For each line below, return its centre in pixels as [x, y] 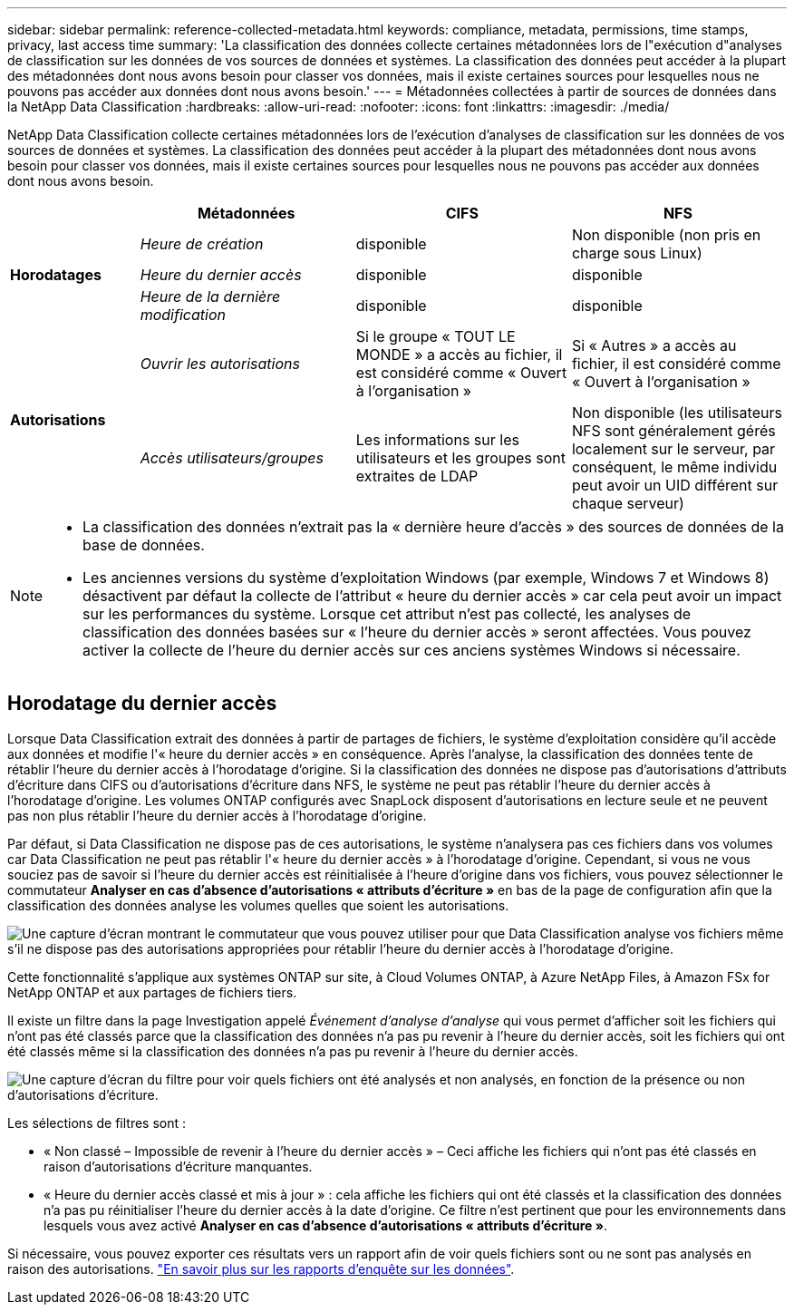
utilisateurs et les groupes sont [460, 458]
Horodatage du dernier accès [142, 704]
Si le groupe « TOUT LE [436, 336]
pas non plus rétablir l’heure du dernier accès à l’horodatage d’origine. [217, 815]
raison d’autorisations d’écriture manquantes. [178, 1166]
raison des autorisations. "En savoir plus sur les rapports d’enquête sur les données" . [261, 1268]
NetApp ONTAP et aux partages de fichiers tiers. [152, 992]
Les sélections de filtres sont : [97, 1122]
